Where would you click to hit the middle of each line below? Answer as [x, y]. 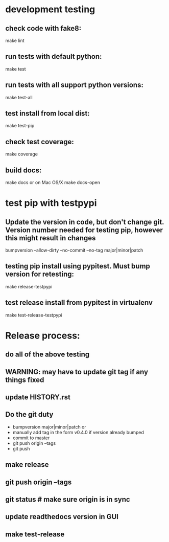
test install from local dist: [48, 114]
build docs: [23, 170]
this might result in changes [51, 238]
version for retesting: [40, 274]
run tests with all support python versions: [75, 85]
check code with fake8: [43, 28]
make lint [15, 40]
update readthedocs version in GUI [62, 517]
